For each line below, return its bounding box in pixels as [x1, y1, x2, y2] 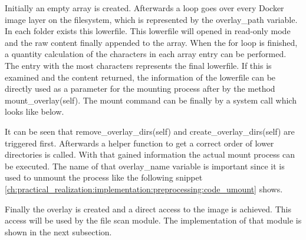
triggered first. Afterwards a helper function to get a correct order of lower [5, 136, 274, 149]
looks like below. [5, 105, 64, 118]
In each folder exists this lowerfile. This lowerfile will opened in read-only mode [5, 25, 291, 37]
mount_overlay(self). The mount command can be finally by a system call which [5, 94, 297, 106]
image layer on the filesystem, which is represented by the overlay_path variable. [5, 13, 298, 25]
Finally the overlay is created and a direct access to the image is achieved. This [5, 202, 291, 215]
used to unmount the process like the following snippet [5, 171, 203, 184]
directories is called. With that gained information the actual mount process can [5, 148, 295, 161]
